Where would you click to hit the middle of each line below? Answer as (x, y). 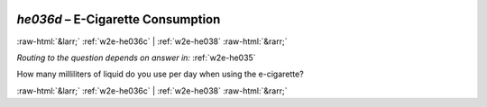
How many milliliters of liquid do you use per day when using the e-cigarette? (160, 74)
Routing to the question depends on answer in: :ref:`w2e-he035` (136, 58)
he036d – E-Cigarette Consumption (119, 19)
